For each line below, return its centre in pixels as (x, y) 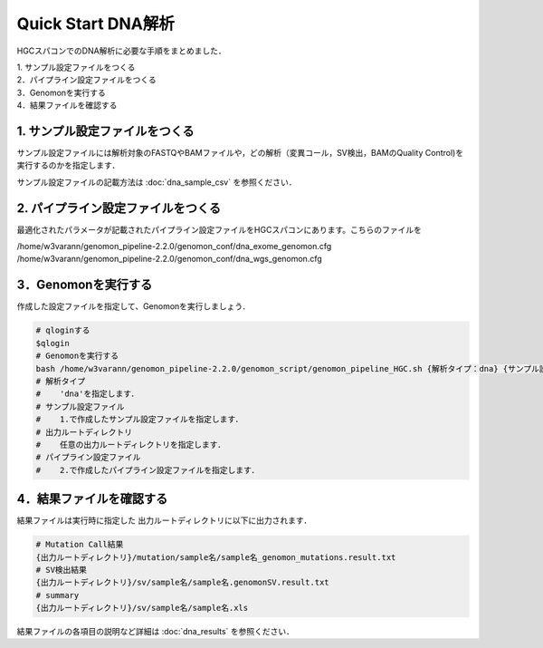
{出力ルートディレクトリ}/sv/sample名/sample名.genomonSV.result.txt (182, 583)
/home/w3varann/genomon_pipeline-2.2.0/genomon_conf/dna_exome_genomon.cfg (174, 247)
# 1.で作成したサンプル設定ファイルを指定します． (139, 420)
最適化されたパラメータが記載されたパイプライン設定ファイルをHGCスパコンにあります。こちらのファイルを (219, 229)
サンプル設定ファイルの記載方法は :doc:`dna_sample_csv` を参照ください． (157, 182)
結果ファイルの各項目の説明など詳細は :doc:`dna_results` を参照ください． (155, 632)
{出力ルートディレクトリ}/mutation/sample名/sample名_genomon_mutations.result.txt (216, 557)
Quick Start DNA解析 (96, 24)
